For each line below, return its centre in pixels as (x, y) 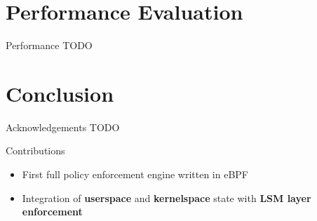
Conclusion (60, 93)
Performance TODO (49, 45)
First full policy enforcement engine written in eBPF (135, 174)
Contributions (35, 150)
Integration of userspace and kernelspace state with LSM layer (167, 197)
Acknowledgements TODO (63, 127)
